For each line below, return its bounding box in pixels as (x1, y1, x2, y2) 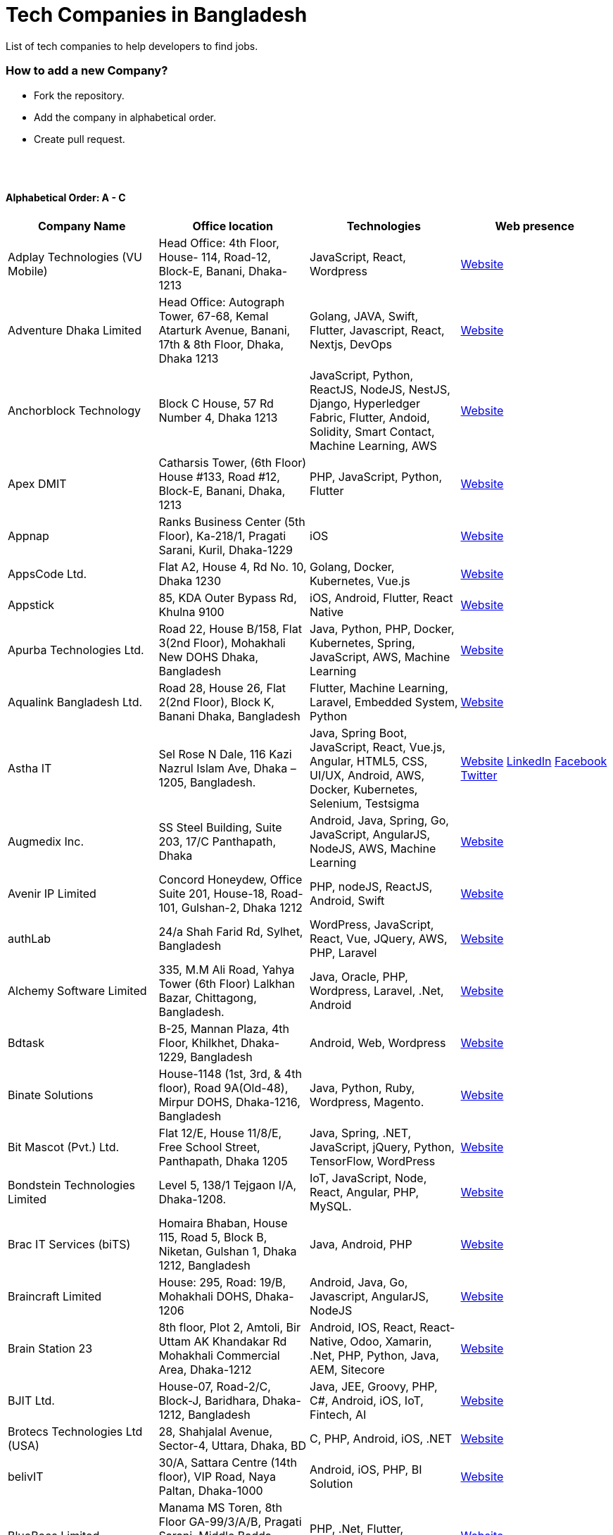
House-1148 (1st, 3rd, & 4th (158, 1066, 302, 1081)
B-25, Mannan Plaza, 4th (158, 1021, 290, 1036)
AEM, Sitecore (310, 1362, 385, 1377)
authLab (8, 931, 51, 946)
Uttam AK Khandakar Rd (158, 1334, 287, 1348)
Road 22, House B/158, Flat (158, 621, 302, 636)
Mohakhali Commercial (158, 1348, 280, 1362)
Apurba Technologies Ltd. (8, 642, 144, 657)
